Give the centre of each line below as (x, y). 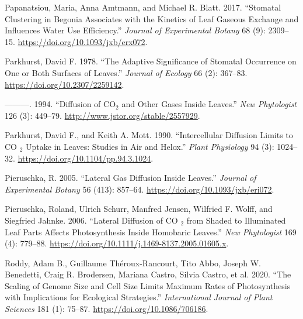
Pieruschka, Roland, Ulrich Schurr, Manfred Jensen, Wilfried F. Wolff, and (139, 209)
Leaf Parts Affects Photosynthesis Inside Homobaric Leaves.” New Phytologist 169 (151, 231)
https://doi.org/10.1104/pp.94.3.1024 (84, 158)
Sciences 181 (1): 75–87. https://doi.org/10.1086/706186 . (107, 309)
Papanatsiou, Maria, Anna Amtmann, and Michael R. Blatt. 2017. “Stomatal (143, 7)
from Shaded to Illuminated (236, 220)
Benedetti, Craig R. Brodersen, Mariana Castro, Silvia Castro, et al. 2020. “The (148, 274)
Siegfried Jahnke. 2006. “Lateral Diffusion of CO (91, 220)
